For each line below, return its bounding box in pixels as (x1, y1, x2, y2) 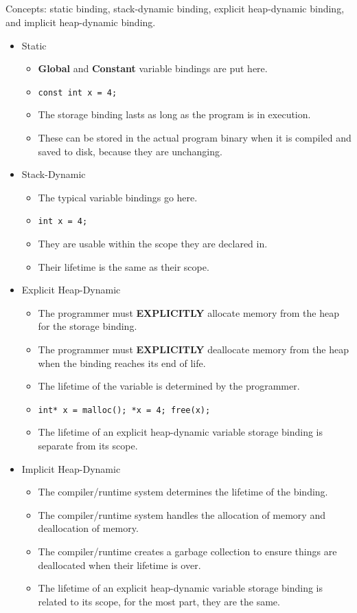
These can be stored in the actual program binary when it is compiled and (38, 131, 352, 145)
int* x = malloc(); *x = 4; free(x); (38, 405, 211, 415)
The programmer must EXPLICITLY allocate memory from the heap (38, 305, 339, 320)
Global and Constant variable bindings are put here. (38, 61, 268, 76)
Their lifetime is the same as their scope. (38, 259, 209, 274)
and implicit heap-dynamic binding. (5, 14, 156, 29)
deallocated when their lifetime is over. (38, 557, 201, 572)
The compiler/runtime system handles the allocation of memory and (38, 507, 325, 522)
